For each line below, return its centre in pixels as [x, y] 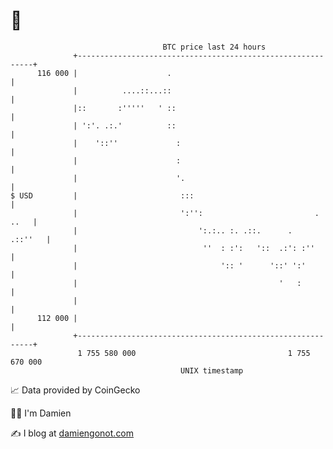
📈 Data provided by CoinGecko [75, 390]
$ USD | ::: [102, 195]
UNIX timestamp [212, 370]
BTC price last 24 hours [214, 47]
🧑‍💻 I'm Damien [41, 413]
